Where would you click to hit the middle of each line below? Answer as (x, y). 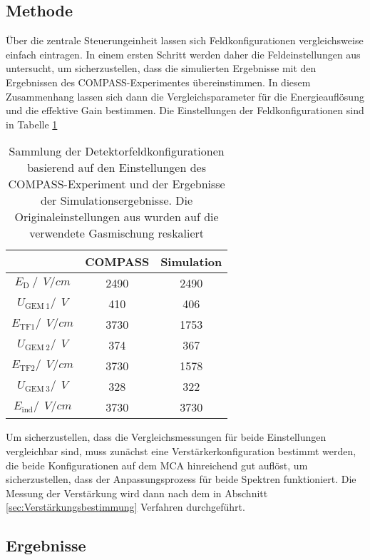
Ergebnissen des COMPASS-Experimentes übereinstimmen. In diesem (158, 82)
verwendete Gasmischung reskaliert (117, 233)
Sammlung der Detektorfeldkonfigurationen (117, 151)
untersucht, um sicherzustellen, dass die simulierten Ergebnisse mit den (161, 68)
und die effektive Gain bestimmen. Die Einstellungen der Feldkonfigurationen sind (185, 110)
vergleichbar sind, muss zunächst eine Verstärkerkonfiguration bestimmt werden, (181, 450)
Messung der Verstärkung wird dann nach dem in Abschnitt (137, 493)
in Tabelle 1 (32, 124)
